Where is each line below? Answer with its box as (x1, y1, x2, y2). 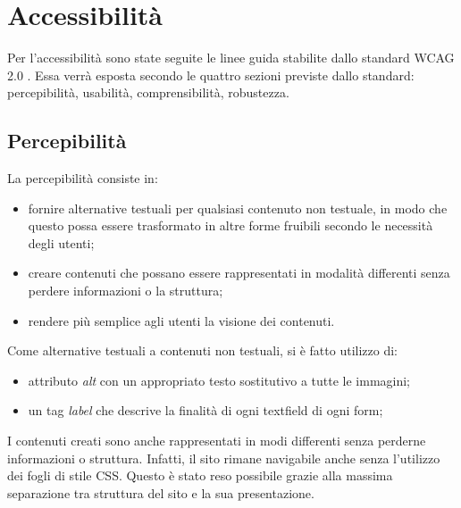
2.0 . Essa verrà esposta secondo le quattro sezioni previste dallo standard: (7, 65, 415, 84)
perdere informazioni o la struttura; (28, 281, 223, 300)
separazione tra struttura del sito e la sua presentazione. (7, 483, 314, 502)
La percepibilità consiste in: (7, 169, 158, 187)
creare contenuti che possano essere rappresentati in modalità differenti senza (28, 263, 450, 282)
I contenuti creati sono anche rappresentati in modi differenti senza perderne (7, 431, 426, 450)
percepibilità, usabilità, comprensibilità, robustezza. (7, 83, 289, 102)
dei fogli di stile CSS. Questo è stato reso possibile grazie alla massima (7, 466, 393, 485)
